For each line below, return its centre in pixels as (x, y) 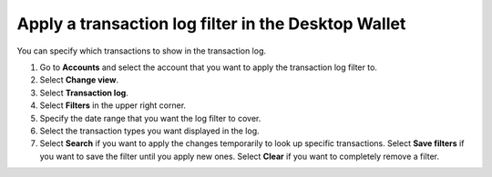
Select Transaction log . (84, 93)
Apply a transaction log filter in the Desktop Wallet (211, 24)
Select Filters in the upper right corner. (113, 105)
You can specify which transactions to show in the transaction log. (142, 51)
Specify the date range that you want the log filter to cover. (150, 118)
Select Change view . (79, 80)
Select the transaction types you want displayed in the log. (149, 131)
